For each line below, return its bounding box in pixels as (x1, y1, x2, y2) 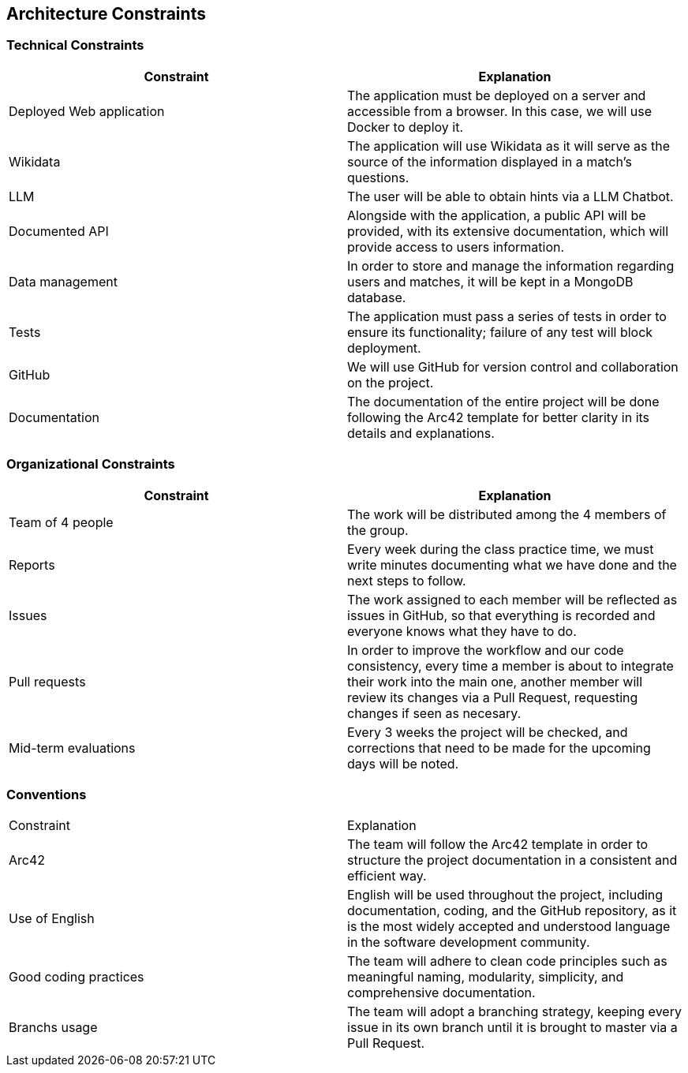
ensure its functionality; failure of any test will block (347, 323, 653, 340)
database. (347, 289, 406, 305)
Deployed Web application (9, 103, 165, 119)
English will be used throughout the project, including (347, 887, 664, 903)
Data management (9, 273, 118, 290)
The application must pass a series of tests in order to (347, 308, 667, 324)
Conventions (6, 786, 87, 802)
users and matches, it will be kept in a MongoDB (347, 273, 634, 290)
